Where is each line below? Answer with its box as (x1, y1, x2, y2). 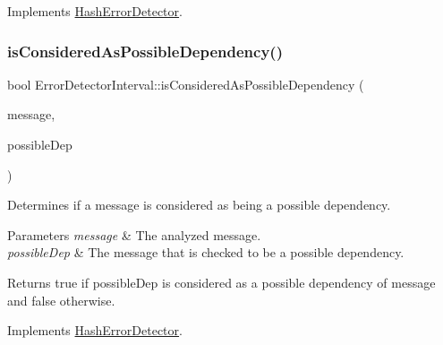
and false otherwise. (7, 290, 115, 309)
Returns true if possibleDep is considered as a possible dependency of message (7, 272, 436, 291)
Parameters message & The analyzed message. (7, 225, 261, 244)
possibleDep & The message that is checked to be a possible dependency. (7, 243, 405, 262)
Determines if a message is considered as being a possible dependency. (7, 195, 391, 214)
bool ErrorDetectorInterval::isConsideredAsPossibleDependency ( (7, 74, 364, 93)
